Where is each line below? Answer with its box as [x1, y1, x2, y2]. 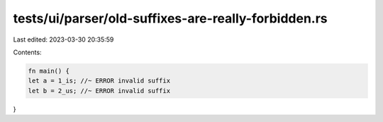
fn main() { [28, 67, 70, 75]
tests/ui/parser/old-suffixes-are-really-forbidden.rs [13, 11, 328, 26]
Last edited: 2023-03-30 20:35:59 [13, 35, 114, 44]
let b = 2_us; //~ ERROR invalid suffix [28, 87, 170, 94]
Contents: [13, 48, 42, 56]
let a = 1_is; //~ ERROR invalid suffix [28, 77, 170, 85]
